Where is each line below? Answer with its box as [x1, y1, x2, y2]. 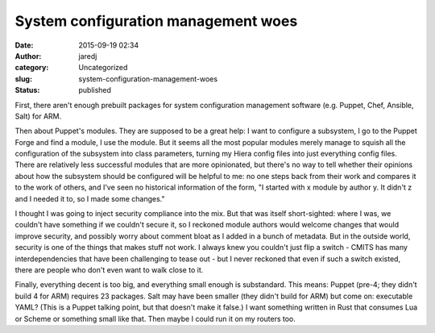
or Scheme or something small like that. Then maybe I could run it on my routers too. [14, 314, 296, 323]
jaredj [78, 51, 97, 60]
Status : [14, 85, 40, 95]
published [78, 85, 112, 95]
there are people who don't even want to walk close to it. [14, 264, 204, 274]
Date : [14, 40, 34, 50]
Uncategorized [78, 63, 128, 73]
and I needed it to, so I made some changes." [14, 194, 165, 203]
